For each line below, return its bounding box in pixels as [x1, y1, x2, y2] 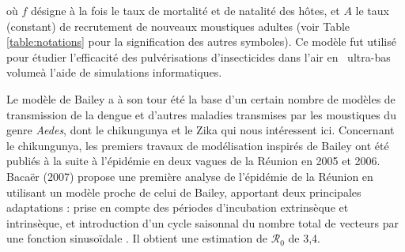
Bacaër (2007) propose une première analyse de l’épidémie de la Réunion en [6, 167, 373, 184]
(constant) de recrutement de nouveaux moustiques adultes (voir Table [6, 17, 350, 34]
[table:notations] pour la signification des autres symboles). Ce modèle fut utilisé [6, 33, 396, 50]
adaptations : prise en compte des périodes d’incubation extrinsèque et [6, 199, 349, 216]
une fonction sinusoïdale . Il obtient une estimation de [6, 230, 268, 246]
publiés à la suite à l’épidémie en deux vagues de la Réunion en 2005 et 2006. [6, 152, 380, 169]
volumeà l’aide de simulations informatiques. [6, 64, 222, 81]
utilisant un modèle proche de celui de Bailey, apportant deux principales [6, 183, 361, 200]
